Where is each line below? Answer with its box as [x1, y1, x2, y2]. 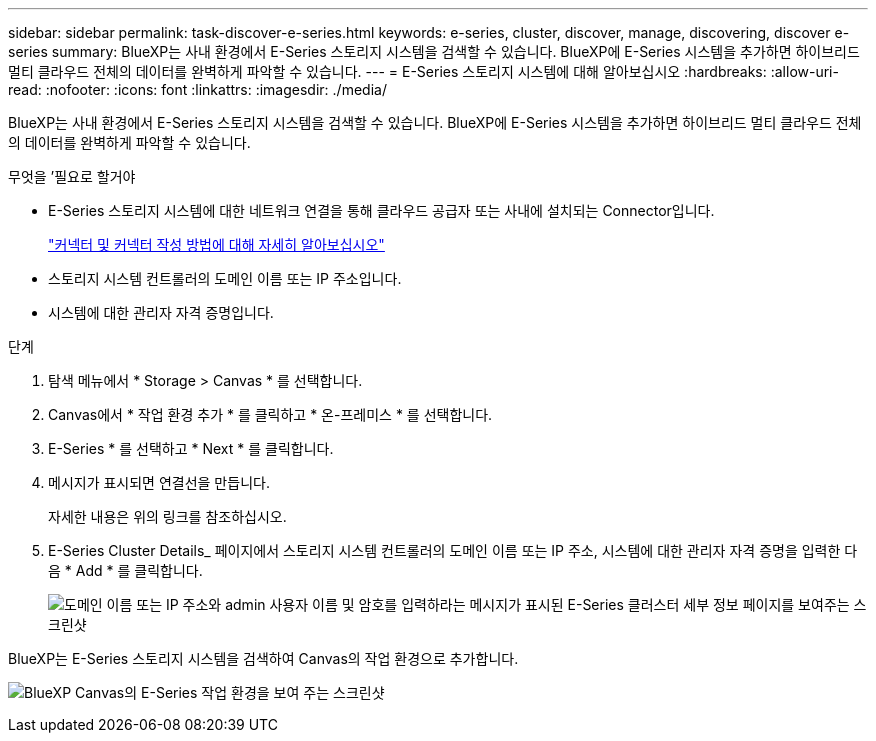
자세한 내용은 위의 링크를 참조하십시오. [48, 508, 287, 525]
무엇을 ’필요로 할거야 [8, 168, 136, 185]
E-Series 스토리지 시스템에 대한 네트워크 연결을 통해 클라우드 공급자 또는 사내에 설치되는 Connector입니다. [48, 202, 715, 219]
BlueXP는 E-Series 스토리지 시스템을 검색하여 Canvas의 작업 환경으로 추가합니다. [8, 650, 519, 667]
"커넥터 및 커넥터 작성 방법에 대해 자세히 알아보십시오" [48, 236, 385, 253]
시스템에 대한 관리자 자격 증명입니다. [48, 304, 274, 321]
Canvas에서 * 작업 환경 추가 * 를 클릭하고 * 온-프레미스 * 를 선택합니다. [48, 406, 493, 423]
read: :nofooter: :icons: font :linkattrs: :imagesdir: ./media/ [8, 81, 387, 98]
